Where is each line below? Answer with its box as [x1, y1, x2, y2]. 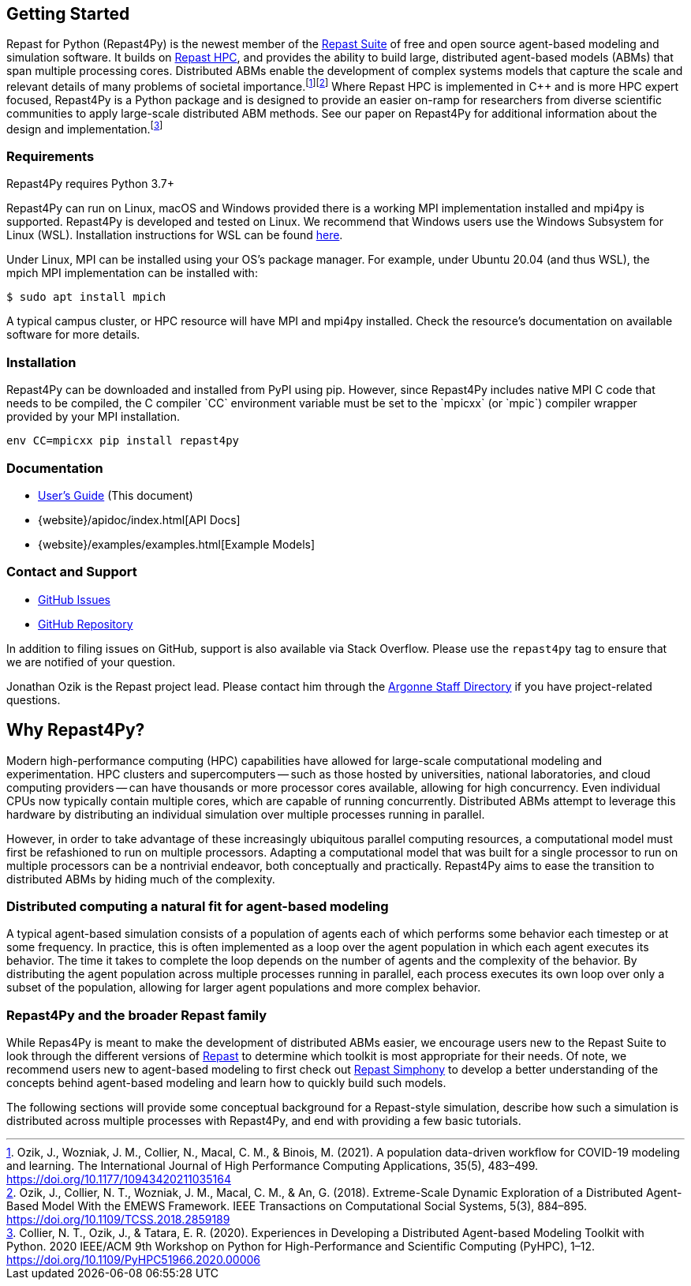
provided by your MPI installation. [6, 410, 180, 424]
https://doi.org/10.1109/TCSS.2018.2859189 [6, 1213, 230, 1227]
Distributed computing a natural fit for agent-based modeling [6, 898, 389, 914]
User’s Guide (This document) [38, 488, 193, 502]
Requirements [6, 148, 95, 165]
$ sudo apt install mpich [6, 291, 166, 304]
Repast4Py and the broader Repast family [6, 1007, 267, 1023]
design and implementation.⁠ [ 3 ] [6, 120, 163, 136]
